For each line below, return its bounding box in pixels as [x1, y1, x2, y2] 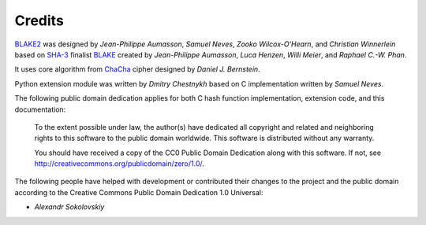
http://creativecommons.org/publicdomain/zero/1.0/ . [34, 159, 205, 168]
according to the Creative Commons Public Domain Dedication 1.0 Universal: [14, 187, 263, 197]
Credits [14, 12, 65, 29]
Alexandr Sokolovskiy [34, 202, 105, 212]
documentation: [14, 105, 66, 114]
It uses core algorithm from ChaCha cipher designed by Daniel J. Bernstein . [14, 65, 260, 74]
